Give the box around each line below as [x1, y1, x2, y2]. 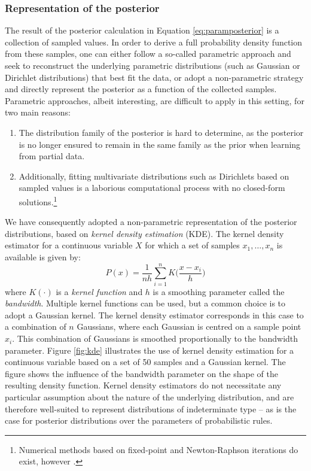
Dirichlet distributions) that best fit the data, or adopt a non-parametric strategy [5, 71, 304, 83]
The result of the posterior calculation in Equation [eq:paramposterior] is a [5, 24, 279, 37]
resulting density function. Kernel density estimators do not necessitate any [5, 379, 282, 391]
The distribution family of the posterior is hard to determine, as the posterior [19, 126, 304, 138]
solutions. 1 [19, 193, 57, 208]
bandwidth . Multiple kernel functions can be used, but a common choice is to [5, 297, 286, 309]
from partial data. [19, 150, 85, 162]
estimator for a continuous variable [5, 239, 133, 251]
